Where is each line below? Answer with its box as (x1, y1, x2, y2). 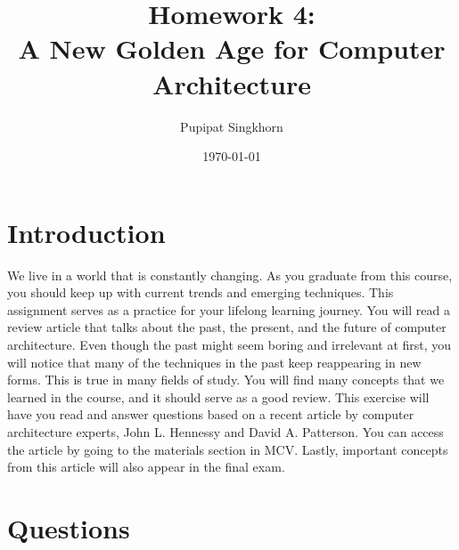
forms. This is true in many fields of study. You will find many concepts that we (7, 370, 445, 389)
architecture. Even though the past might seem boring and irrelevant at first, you (7, 336, 452, 353)
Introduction (7, 214, 166, 250)
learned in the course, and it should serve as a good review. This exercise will (7, 387, 430, 406)
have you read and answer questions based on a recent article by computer (7, 405, 414, 424)
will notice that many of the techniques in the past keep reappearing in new (7, 352, 422, 371)
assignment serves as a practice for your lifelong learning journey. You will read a (7, 300, 450, 319)
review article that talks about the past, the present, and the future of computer (7, 318, 447, 336)
